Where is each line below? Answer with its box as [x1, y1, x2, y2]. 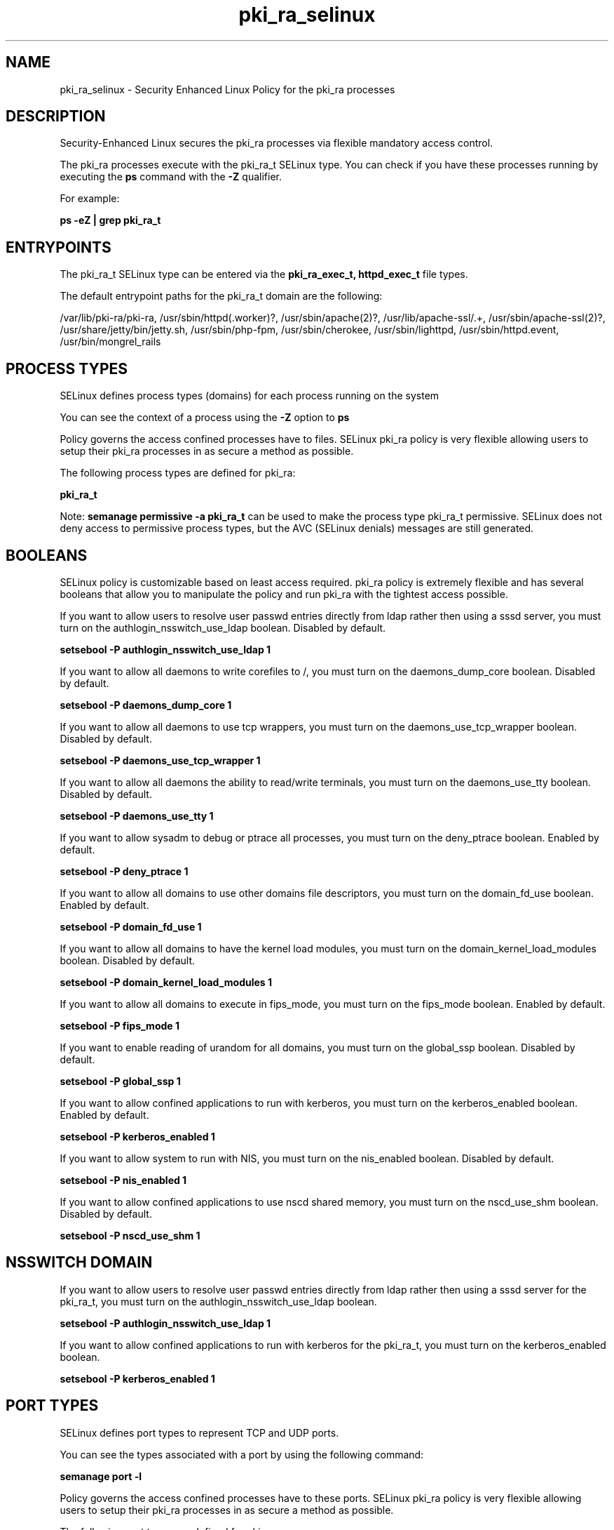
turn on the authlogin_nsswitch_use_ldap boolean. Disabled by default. [60, 621, 386, 634]
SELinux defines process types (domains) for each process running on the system [60, 390, 439, 402]
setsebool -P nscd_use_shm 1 [60, 1229, 200, 1242]
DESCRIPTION [6, 107, 106, 126]
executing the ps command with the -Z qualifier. [60, 171, 282, 183]
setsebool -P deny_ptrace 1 [60, 865, 189, 877]
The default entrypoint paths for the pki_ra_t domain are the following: [60, 290, 383, 302]
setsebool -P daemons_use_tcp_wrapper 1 [60, 754, 261, 766]
